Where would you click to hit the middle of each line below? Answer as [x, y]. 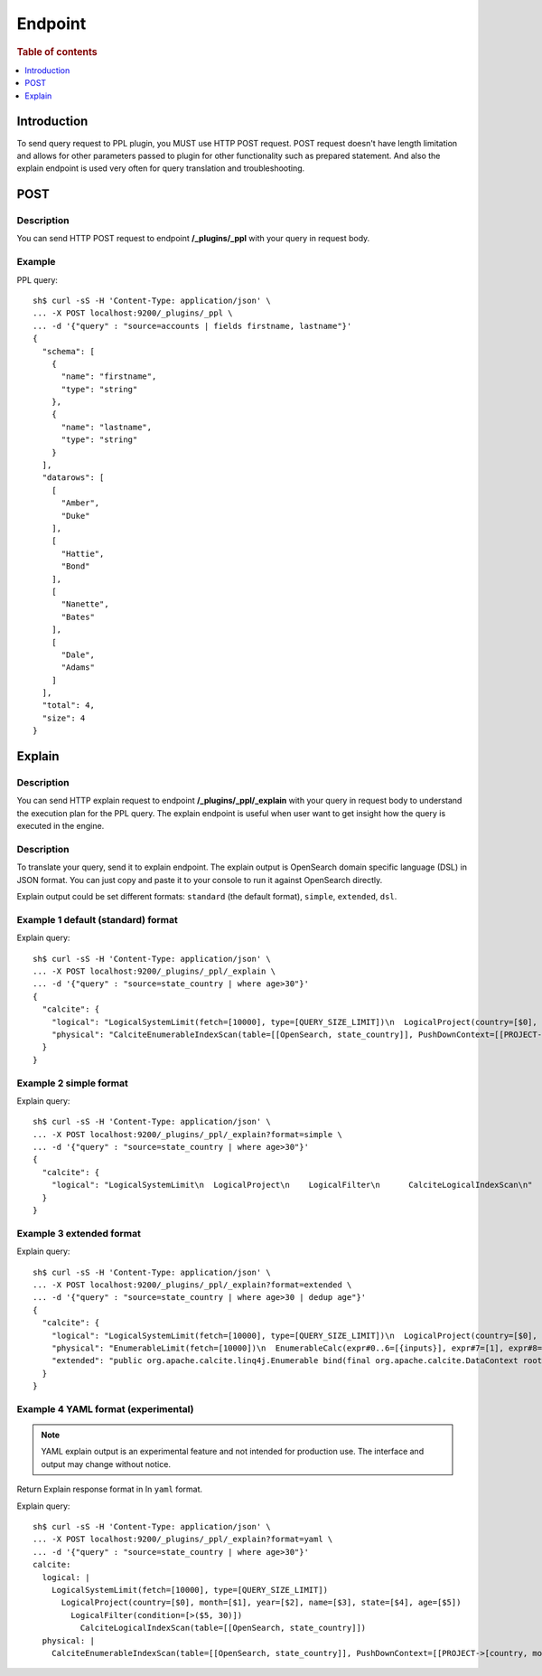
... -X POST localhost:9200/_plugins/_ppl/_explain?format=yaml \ [183, 1539]
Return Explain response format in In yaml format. [110, 1489]
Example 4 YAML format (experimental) [105, 1408]
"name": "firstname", [109, 377]
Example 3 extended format [79, 1233]
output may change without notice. [106, 1464]
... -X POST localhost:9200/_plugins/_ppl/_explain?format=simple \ [187, 1134]
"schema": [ [68, 351]
